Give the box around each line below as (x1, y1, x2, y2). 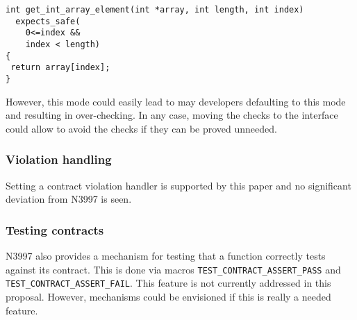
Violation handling (6, 151, 112, 168)
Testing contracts (6, 221, 104, 238)
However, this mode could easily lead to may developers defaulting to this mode (6, 94, 346, 108)
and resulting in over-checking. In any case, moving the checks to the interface (6, 108, 338, 122)
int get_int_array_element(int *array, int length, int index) (6, 5, 304, 15)
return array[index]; (10, 62, 110, 73)
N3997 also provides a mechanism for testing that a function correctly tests (6, 249, 326, 262)
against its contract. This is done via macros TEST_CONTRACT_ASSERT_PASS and (6, 262, 341, 276)
